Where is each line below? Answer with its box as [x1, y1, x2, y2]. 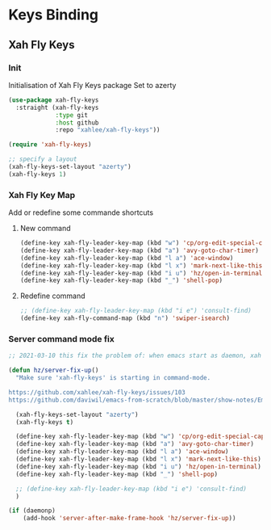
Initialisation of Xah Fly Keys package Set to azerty [8, 80, 177, 90]
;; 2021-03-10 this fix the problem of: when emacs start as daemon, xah [8, 351, 262, 360]
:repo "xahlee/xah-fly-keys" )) [55, 126, 161, 134]
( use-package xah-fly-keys [8, 95, 99, 104]
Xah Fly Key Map [8, 189, 75, 200]
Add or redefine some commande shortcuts [8, 208, 154, 217]
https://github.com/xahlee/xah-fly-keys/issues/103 [8, 388, 186, 397]
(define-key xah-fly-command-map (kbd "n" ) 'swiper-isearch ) [19, 314, 231, 322]
